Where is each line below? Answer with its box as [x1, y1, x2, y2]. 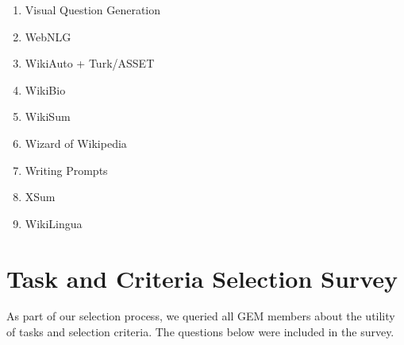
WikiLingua [25, 215, 83, 231]
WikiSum [25, 108, 71, 125]
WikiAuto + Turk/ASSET [25, 55, 155, 72]
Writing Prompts [25, 161, 108, 178]
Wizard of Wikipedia [25, 134, 127, 151]
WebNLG [25, 28, 71, 45]
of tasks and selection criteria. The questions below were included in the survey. [6, 324, 394, 340]
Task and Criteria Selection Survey [6, 262, 398, 294]
